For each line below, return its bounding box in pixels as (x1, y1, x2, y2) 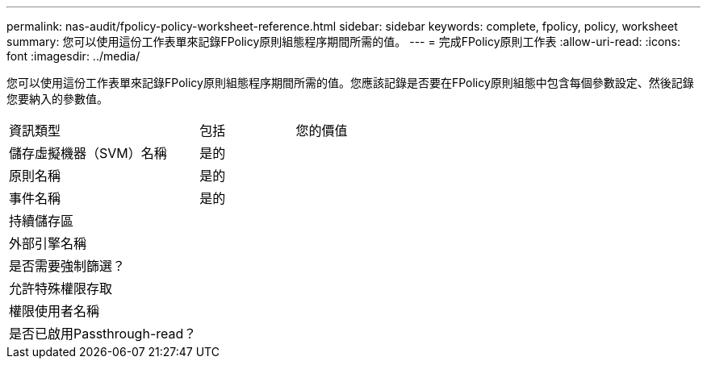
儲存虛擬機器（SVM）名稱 (9, 145, 167, 161)
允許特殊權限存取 (9, 280, 113, 297)
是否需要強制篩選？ (9, 258, 126, 274)
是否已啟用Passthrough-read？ (9, 326, 197, 342)
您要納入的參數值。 (6, 92, 108, 106)
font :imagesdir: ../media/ (6, 49, 140, 63)
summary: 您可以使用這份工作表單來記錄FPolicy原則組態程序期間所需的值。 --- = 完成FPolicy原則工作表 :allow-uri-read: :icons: (6, 35, 680, 48)
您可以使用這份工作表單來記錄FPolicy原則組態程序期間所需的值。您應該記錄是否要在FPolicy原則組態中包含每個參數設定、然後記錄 (6, 76, 694, 89)
